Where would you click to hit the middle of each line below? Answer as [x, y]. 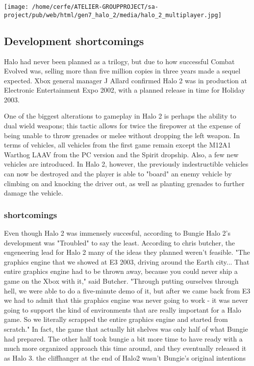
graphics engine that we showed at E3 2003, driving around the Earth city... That [127, 261]
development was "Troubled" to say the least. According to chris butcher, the [119, 242]
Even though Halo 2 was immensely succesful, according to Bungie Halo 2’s [117, 233]
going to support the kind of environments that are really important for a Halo [123, 309]
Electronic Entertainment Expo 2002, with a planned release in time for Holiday [125, 90]
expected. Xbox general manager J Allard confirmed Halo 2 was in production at [126, 80]
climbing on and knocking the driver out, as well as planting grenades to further [124, 183]
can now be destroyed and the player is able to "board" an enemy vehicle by [118, 174]
